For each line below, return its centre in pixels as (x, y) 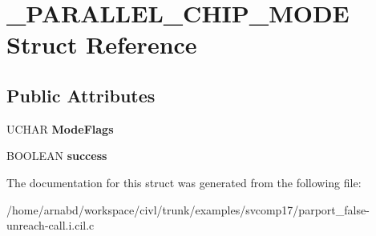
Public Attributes (81, 95)
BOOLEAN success (57, 156)
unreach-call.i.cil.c (51, 225)
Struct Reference (102, 44)
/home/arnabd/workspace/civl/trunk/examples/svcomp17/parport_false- (188, 209)
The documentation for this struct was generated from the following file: (184, 182)
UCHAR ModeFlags (60, 128)
